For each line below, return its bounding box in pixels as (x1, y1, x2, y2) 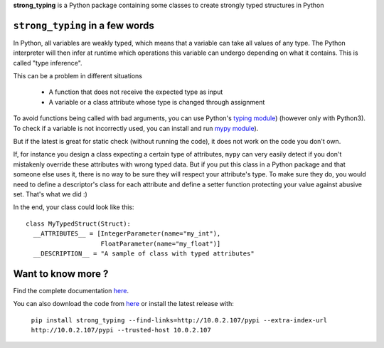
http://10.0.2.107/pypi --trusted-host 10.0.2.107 (31, 326, 211, 334)
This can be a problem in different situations (13, 72, 142, 80)
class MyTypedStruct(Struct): (26, 219, 132, 228)
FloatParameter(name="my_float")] (100, 239, 221, 248)
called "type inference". (13, 58, 82, 67)
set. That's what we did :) (13, 189, 88, 199)
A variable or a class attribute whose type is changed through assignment (48, 97, 265, 106)
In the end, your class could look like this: (13, 203, 134, 211)
